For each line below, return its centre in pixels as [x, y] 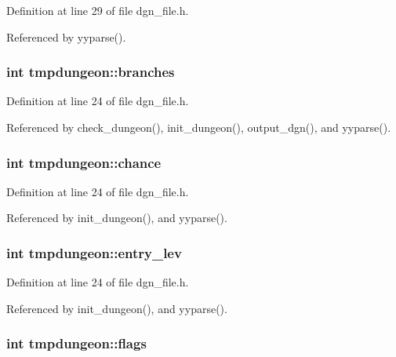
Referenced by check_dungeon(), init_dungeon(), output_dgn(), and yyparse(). [199, 127]
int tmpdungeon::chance [84, 162]
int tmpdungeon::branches [91, 72]
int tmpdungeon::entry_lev [94, 252]
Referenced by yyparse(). [66, 36]
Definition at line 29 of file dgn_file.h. [98, 10]
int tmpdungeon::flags [76, 343]
